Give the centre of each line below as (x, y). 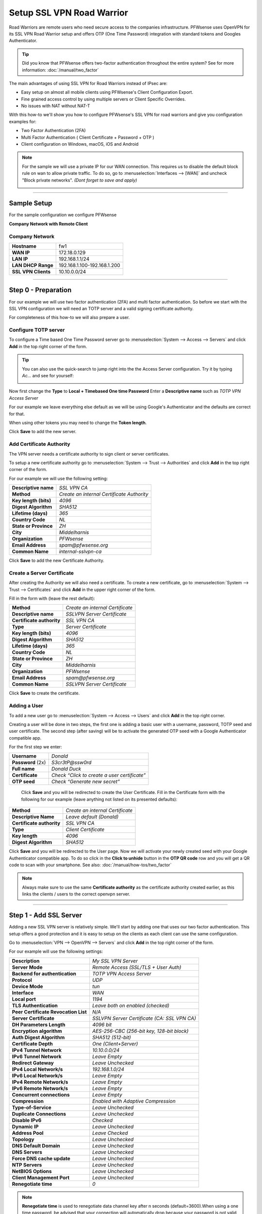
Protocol (22, 980)
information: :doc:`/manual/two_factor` (60, 70)
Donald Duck (66, 769)
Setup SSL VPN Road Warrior (69, 13)
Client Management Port (41, 1178)
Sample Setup (31, 203)
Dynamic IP (25, 1127)
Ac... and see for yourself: (48, 376)
